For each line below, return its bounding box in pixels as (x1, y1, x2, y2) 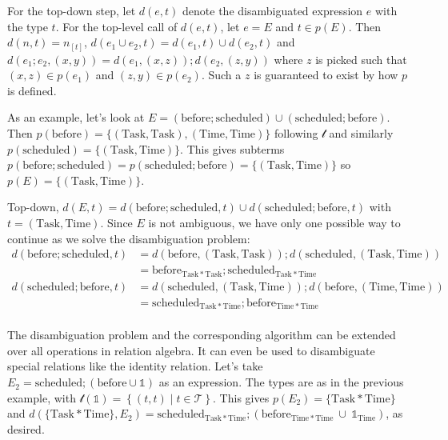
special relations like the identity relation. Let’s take (7, 358, 263, 374)
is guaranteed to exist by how (254, 66, 398, 83)
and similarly (329, 125, 394, 142)
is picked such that (315, 50, 407, 67)
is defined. (7, 82, 57, 98)
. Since (100, 214, 133, 231)
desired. (7, 420, 45, 437)
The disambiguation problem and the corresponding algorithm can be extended (7, 326, 396, 343)
